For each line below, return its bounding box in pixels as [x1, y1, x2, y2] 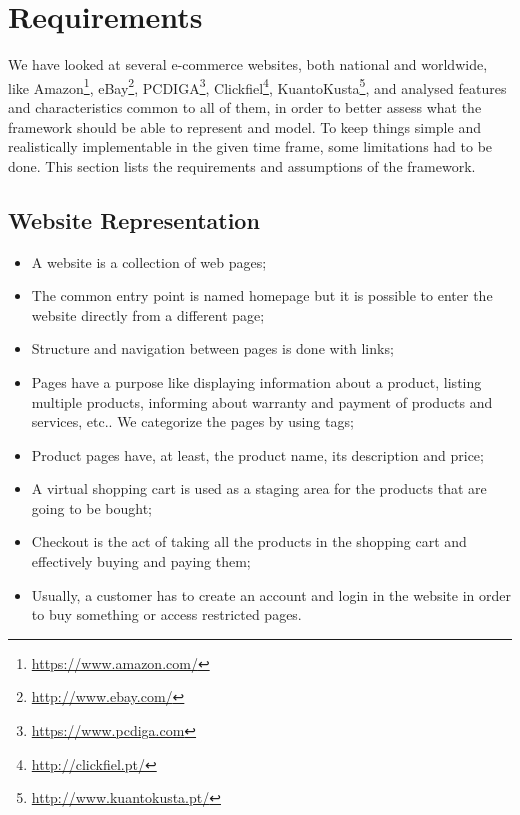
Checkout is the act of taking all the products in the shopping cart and [31, 531, 467, 552]
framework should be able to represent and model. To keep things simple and [8, 116, 481, 137]
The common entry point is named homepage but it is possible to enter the [31, 285, 493, 306]
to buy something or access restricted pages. [31, 604, 302, 625]
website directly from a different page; [31, 304, 265, 325]
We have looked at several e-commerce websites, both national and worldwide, [8, 54, 488, 75]
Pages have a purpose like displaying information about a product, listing [31, 371, 482, 392]
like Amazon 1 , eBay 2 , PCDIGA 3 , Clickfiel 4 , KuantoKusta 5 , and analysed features [8, 74, 507, 98]
